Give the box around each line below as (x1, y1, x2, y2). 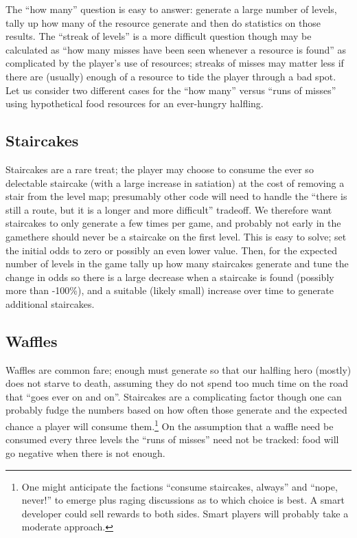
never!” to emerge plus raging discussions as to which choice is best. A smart (21, 493, 345, 507)
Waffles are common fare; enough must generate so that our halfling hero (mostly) (5, 362, 352, 377)
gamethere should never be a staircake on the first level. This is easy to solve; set (5, 229, 347, 243)
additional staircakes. (5, 296, 95, 311)
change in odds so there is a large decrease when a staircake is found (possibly (5, 269, 334, 284)
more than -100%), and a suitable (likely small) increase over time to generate (5, 283, 334, 298)
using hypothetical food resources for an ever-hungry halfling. (5, 96, 264, 111)
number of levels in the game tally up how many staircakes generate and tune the (5, 256, 349, 271)
